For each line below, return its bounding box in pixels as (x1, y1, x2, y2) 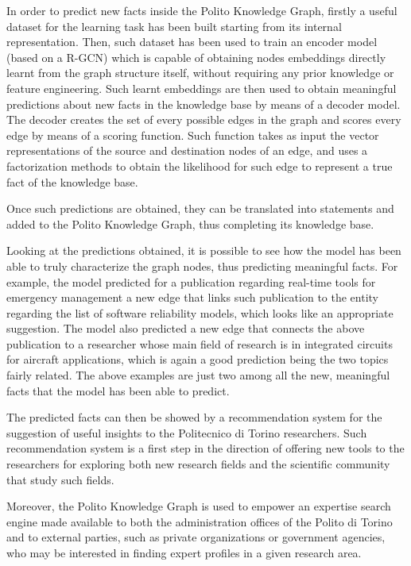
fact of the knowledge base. (6, 173, 138, 190)
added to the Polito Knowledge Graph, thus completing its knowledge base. (6, 215, 374, 232)
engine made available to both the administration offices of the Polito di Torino (6, 513, 393, 529)
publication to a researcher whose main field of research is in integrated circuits (6, 335, 393, 352)
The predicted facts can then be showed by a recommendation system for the (6, 409, 382, 425)
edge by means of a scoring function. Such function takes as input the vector (6, 126, 379, 143)
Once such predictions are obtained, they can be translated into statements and (6, 200, 394, 217)
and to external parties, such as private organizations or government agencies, (6, 529, 386, 545)
